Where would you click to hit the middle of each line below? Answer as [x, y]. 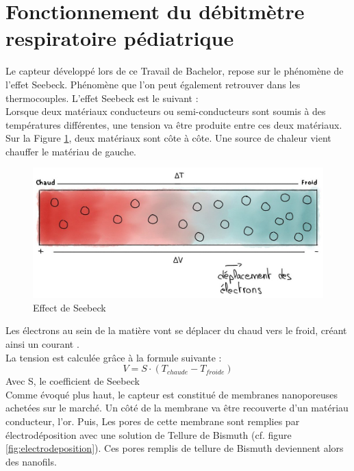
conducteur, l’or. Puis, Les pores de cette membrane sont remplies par [153, 421]
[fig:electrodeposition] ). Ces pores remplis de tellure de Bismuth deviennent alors [175, 448]
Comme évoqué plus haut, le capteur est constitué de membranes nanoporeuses [172, 394]
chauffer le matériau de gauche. [71, 151]
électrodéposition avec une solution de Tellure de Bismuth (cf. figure [149, 434]
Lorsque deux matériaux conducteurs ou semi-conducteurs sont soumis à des [166, 111]
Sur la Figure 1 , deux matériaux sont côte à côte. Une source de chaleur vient [168, 138]
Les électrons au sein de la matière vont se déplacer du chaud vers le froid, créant [176, 330]
